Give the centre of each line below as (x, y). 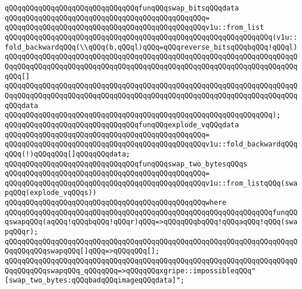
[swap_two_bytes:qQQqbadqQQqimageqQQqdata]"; (95, 281)
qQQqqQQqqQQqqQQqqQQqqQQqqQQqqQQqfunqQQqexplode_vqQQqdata (122, 125)
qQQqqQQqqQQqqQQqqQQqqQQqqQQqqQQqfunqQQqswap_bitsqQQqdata (122, 8)
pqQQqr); (22, 232)
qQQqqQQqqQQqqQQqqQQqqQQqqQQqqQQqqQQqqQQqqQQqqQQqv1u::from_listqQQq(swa (151, 183)
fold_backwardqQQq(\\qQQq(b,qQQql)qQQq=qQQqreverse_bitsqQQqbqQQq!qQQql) (151, 47)
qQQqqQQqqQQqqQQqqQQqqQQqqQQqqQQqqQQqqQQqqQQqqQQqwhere (116, 203)
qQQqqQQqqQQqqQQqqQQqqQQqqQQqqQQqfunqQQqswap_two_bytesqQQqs (126, 164)
